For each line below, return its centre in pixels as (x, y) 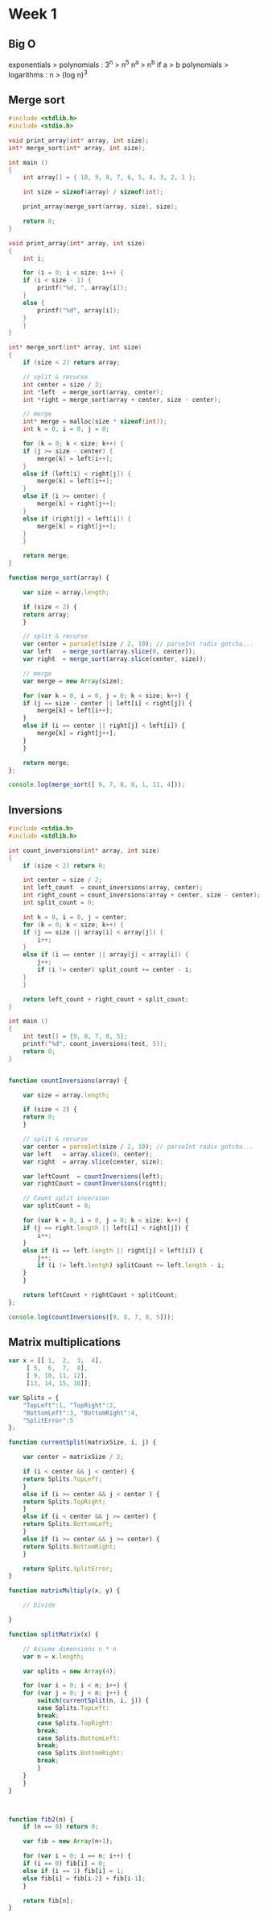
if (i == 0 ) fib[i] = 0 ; (64, 1863)
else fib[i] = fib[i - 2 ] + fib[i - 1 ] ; (85, 1878)
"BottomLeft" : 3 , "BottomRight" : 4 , (80, 1413)
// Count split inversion (66, 1198)
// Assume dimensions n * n (70, 1649)
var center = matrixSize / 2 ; (74, 1457)
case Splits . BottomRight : (81, 1753)
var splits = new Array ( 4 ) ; (70, 1671)
